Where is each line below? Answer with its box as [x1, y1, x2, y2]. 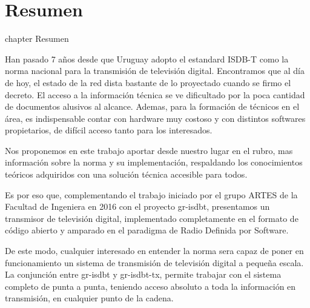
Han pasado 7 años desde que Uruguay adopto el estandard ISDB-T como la [5, 52, 289, 65]
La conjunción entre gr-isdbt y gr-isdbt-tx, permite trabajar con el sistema [5, 268, 282, 281]
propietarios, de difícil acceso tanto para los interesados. [5, 124, 213, 136]
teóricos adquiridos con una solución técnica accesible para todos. [5, 168, 248, 181]
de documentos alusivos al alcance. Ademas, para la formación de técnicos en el [5, 100, 300, 113]
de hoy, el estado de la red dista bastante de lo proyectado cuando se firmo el [5, 76, 291, 89]
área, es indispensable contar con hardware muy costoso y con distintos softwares [5, 112, 306, 124]
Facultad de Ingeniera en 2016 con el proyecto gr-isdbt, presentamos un [5, 200, 270, 213]
